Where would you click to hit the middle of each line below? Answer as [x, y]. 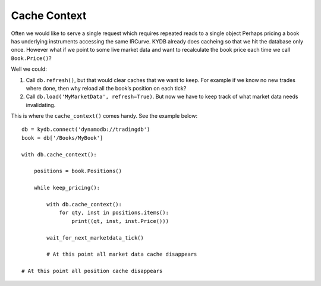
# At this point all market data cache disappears [122, 254]
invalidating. [41, 105]
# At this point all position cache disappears [92, 271]
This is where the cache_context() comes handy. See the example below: [104, 116]
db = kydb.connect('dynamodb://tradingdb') [86, 130]
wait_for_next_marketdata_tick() [95, 238]
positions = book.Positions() [78, 171]
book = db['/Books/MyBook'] [62, 138]
